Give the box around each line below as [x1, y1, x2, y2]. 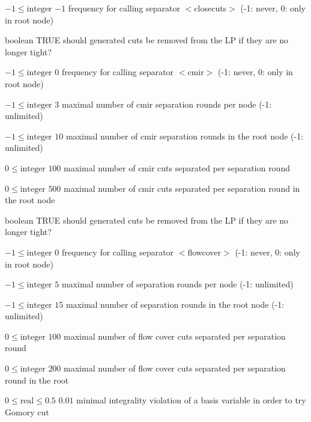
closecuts [194, 2, 227, 14]
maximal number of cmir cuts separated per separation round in [64, 182, 300, 194]
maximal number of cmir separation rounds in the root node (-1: [65, 129, 304, 142]
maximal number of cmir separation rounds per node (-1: [61, 97, 272, 110]
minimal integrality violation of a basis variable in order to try [76, 394, 306, 406]
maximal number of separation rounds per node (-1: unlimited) [61, 278, 294, 290]
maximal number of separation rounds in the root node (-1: [65, 298, 285, 310]
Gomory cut [5, 405, 49, 418]
